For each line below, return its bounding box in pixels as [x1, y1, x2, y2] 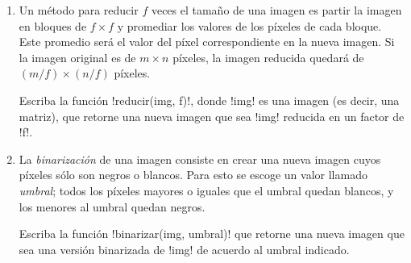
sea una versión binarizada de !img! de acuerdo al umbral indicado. [19, 240, 350, 257]
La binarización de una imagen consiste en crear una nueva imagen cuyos [19, 150, 381, 167]
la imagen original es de [19, 48, 136, 65]
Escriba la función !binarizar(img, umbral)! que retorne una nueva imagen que [19, 225, 405, 242]
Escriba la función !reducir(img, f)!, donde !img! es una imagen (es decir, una [19, 91, 400, 108]
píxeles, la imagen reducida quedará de [172, 48, 364, 65]
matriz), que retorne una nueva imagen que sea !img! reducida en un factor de [19, 107, 405, 124]
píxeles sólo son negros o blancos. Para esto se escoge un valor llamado [19, 166, 367, 183]
